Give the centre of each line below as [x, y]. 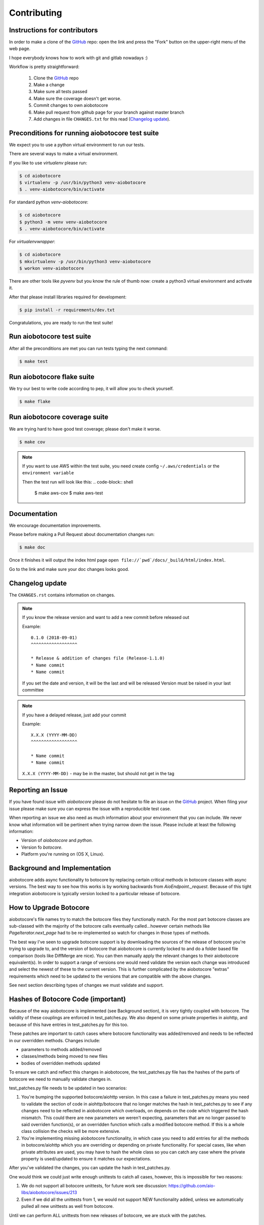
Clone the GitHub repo [56, 78]
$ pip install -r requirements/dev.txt [67, 310]
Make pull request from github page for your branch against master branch [109, 112]
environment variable [48, 473]
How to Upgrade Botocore [49, 907]
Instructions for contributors [54, 30]
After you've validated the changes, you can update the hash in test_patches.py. [90, 1168]
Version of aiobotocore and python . [57, 840]
